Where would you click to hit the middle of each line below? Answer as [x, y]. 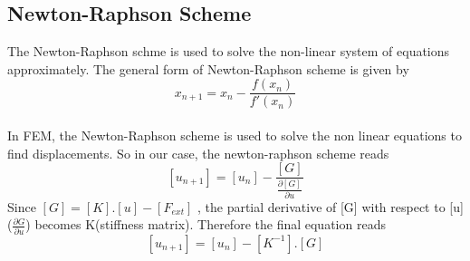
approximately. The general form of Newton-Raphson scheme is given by [208, 68]
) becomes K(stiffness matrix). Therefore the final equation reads [206, 224]
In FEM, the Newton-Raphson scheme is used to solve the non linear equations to [235, 135]
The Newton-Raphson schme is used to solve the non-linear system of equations [229, 51]
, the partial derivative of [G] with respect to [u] [330, 206]
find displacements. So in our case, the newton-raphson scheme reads [198, 153]
